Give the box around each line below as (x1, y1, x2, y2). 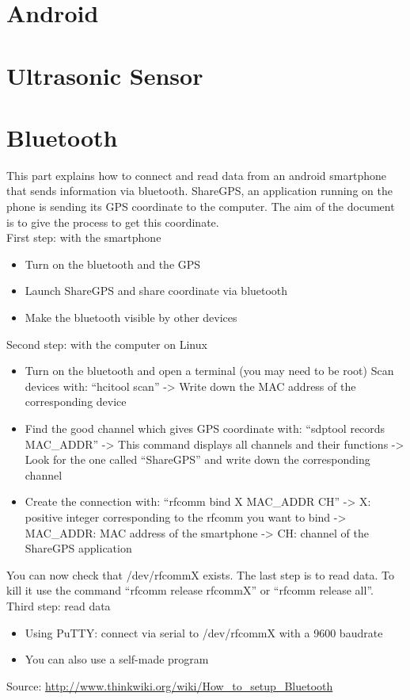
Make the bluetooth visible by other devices (25, 309, 237, 326)
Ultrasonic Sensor (6, 59, 203, 91)
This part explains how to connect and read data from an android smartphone (6, 166, 386, 183)
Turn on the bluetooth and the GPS (25, 255, 201, 272)
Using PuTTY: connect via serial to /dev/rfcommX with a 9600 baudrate (25, 624, 383, 641)
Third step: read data (6, 597, 111, 614)
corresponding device (25, 393, 127, 410)
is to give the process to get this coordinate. (6, 213, 219, 230)
